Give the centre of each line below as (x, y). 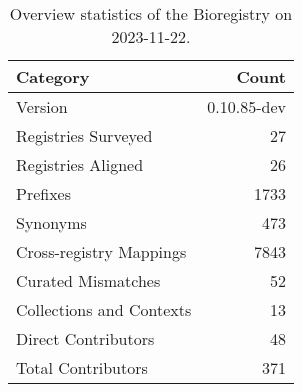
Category (53, 76)
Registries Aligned (80, 164)
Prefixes (44, 193)
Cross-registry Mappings (101, 251)
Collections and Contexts (104, 309)
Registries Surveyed (84, 135)
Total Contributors (82, 367)
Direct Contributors (85, 338)
